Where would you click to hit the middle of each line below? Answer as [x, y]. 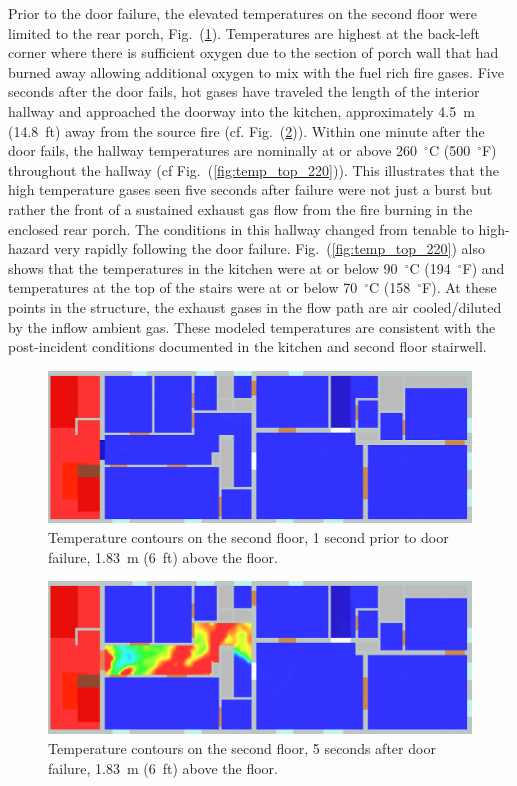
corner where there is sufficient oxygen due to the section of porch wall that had [253, 52]
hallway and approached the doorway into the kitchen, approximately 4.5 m [241, 110]
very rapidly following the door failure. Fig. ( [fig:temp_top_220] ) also [269, 248]
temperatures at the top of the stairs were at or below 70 [183, 287]
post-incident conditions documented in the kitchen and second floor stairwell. [247, 346]
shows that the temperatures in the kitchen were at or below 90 [203, 267]
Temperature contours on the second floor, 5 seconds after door [242, 748]
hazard [29, 248]
